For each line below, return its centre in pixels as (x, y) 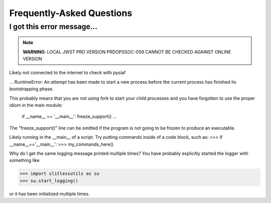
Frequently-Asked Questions (71, 13)
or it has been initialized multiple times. (49, 193)
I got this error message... (53, 27)
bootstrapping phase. (31, 89)
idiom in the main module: (36, 105)
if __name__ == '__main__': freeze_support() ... (69, 117)
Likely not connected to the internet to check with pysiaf (67, 73)
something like (24, 160)
